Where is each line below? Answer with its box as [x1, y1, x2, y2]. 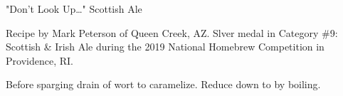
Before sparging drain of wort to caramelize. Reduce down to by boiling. [6, 77, 321, 92]
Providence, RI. [6, 53, 73, 68]
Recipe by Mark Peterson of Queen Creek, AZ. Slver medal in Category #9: [6, 25, 338, 40]
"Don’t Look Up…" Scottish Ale [6, 1, 142, 16]
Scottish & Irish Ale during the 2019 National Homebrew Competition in [6, 39, 324, 54]
